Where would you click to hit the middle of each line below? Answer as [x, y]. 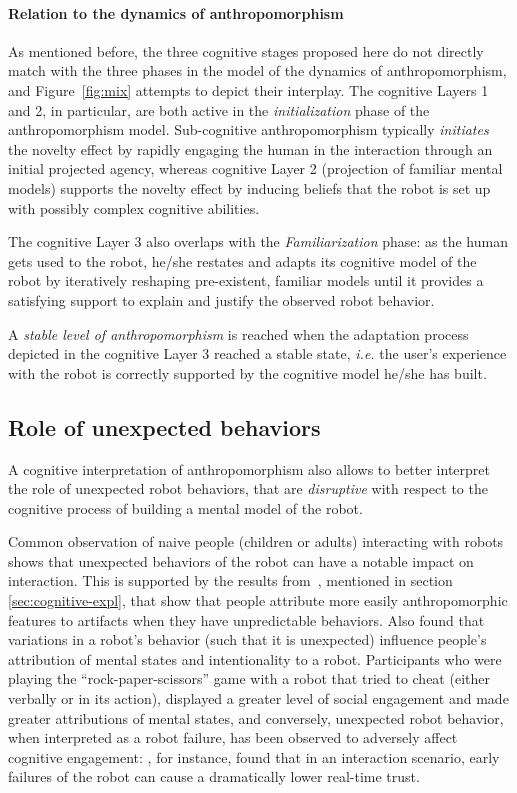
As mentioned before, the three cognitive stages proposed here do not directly [246, 50]
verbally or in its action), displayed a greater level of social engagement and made [258, 698]
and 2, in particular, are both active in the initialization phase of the [219, 109]
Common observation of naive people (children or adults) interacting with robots [256, 541]
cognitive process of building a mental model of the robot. [185, 507]
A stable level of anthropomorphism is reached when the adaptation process [238, 333]
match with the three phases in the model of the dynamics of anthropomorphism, [257, 70]
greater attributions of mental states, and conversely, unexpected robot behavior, [256, 717]
